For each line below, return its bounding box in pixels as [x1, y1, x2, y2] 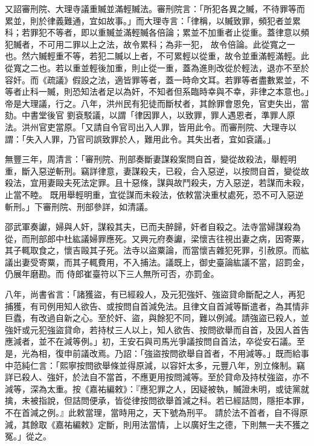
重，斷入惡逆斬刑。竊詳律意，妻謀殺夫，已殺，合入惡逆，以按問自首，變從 [5, 164, 301, 177]
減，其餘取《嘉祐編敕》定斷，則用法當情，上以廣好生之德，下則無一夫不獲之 [5, 418, 309, 430]
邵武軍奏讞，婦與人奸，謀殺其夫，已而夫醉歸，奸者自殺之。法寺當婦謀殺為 [5, 220, 301, 233]
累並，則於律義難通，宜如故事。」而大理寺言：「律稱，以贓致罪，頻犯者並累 [5, 14, 301, 27]
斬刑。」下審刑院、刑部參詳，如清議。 [5, 200, 153, 212]
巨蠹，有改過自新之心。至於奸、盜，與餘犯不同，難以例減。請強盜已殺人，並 [5, 311, 309, 324]
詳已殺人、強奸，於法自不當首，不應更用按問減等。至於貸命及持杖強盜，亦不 [5, 371, 309, 383]
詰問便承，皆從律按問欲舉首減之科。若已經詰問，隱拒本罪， [72, 394, 309, 407]
